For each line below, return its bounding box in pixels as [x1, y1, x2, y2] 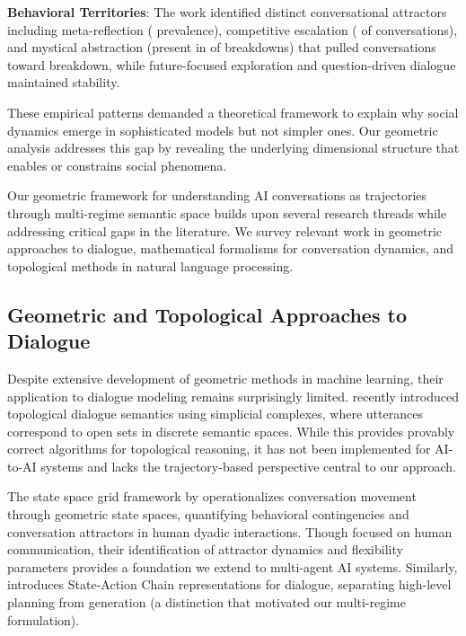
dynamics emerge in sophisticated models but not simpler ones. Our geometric [7, 120, 438, 139]
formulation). [7, 610, 80, 629]
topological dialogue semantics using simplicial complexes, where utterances [7, 404, 423, 423]
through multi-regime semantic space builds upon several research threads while [7, 203, 447, 222]
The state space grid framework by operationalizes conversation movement [7, 487, 417, 506]
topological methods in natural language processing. [7, 256, 294, 275]
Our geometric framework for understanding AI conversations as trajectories [7, 186, 427, 205]
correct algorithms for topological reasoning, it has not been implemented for [7, 439, 431, 458]
